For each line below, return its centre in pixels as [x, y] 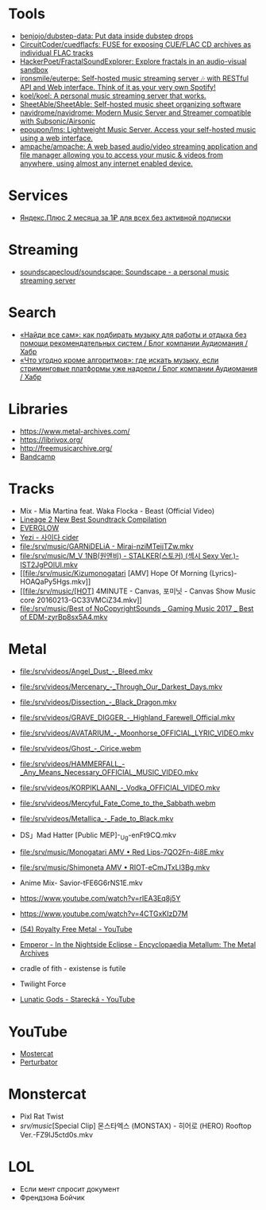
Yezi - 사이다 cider [49, 537]
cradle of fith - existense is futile [73, 969]
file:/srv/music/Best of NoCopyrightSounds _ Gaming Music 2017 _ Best [137, 608]
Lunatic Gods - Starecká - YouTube [77, 1000]
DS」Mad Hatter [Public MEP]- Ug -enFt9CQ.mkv [98, 836]
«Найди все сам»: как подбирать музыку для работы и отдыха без [133, 335]
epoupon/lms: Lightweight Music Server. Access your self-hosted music [138, 129]
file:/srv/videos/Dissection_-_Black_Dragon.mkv [98, 702]
